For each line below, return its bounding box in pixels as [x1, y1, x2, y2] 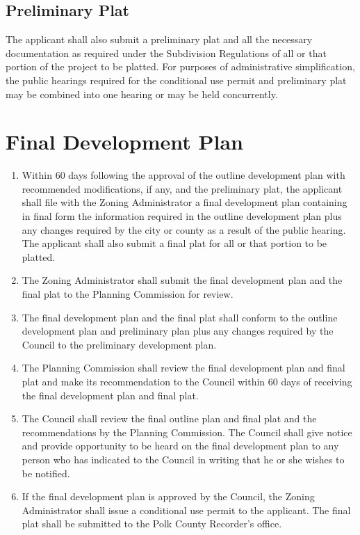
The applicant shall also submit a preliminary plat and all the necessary [6, 32, 313, 47]
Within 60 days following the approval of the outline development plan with [22, 168, 345, 182]
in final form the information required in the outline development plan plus [22, 209, 342, 223]
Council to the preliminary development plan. [22, 337, 217, 351]
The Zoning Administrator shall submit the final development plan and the [22, 273, 343, 287]
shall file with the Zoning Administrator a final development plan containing [22, 195, 347, 209]
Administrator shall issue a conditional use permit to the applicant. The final [22, 502, 351, 517]
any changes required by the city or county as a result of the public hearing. [22, 222, 346, 237]
